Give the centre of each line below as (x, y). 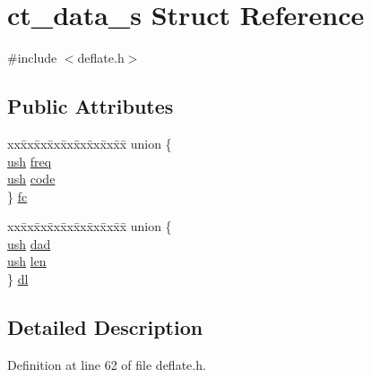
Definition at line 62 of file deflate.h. (107, 364)
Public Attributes (91, 106)
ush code (31, 179)
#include (32, 58)
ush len (27, 261)
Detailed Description (105, 327)
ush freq (30, 161)
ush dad (29, 243)
